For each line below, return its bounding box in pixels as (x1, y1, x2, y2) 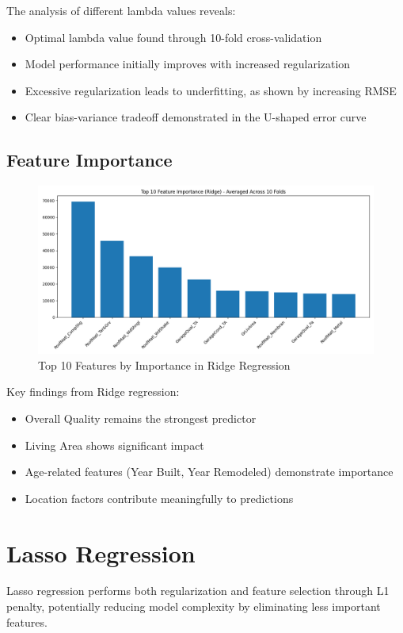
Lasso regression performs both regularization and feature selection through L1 (6, 582, 390, 599)
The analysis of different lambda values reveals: (6, 2, 236, 18)
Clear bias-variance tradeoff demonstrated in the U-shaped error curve (25, 109, 367, 125)
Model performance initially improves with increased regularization (25, 56, 351, 72)
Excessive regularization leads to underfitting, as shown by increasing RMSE (25, 82, 397, 98)
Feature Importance (6, 148, 173, 172)
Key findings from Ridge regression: (6, 383, 180, 400)
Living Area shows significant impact (25, 436, 204, 453)
